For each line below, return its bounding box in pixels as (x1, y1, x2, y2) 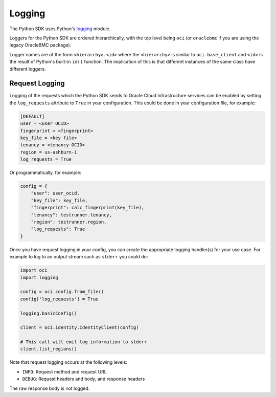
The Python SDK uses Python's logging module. (9, 26, 111, 32)
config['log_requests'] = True (20, 296, 99, 302)
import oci (20, 268, 48, 273)
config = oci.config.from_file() (20, 289, 104, 295)
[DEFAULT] (20, 113, 45, 119)
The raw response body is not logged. (9, 385, 90, 391)
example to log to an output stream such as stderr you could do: (9, 254, 148, 260)
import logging (20, 274, 58, 280)
